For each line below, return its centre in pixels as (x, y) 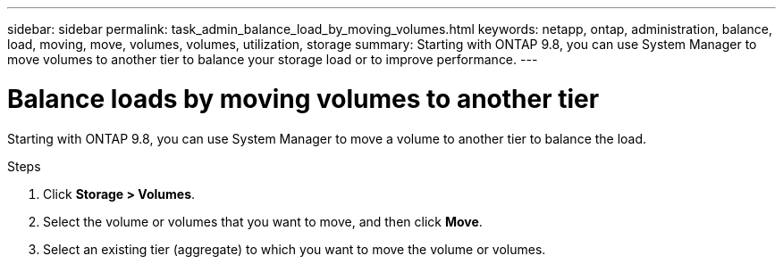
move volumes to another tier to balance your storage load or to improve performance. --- (273, 59)
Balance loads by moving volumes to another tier (303, 99)
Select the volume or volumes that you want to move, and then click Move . (263, 221)
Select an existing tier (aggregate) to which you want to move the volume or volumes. (295, 249)
